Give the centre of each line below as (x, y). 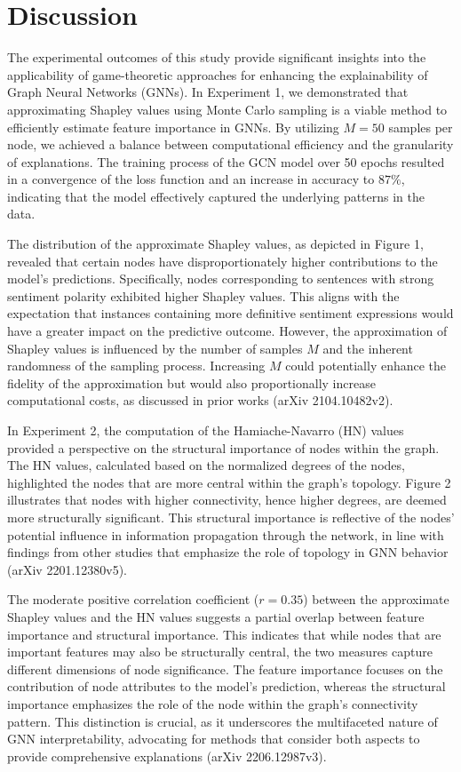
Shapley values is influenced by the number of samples (155, 348)
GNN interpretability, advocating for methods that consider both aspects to (214, 739)
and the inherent (368, 348)
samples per (421, 127)
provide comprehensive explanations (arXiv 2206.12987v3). (167, 756)
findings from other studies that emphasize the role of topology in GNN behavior (228, 552)
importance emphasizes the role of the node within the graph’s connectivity (213, 703)
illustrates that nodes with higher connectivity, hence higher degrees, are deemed (227, 500)
